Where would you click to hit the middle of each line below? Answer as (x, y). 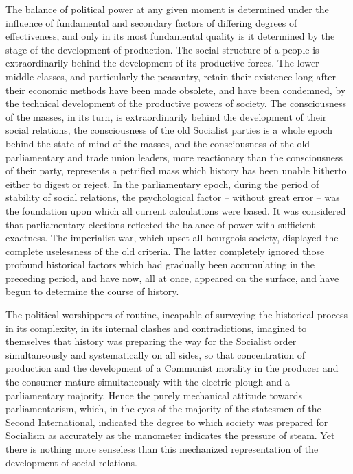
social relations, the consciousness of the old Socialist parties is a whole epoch (169, 130)
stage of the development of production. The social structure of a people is (162, 49)
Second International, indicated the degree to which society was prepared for (167, 422)
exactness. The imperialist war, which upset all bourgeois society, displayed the (172, 238)
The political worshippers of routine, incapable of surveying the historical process (177, 315)
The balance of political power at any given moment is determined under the (167, 9)
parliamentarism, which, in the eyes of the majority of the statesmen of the (163, 408)
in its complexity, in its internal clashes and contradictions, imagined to (156, 328)
